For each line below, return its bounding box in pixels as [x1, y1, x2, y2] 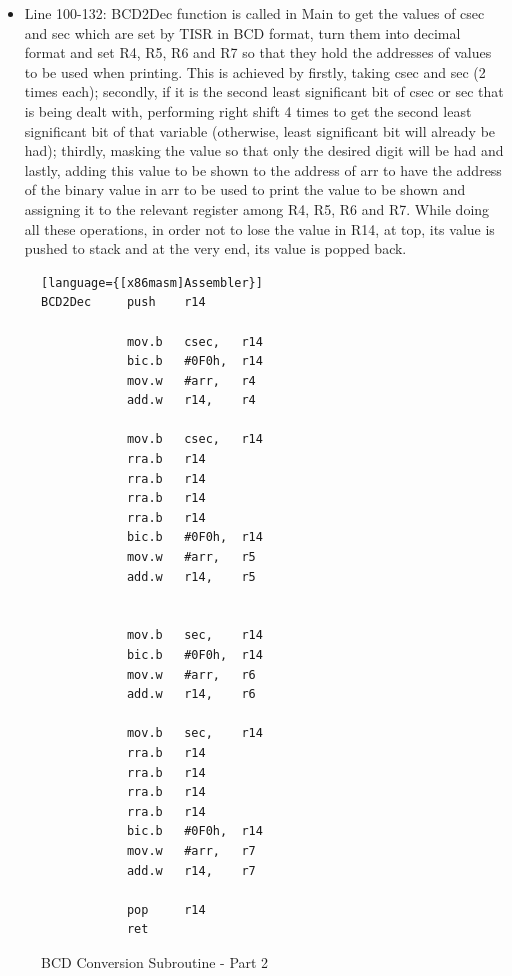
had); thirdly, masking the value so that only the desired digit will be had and [24, 140, 504, 161]
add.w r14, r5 [126, 569, 256, 584]
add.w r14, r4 [126, 393, 256, 408]
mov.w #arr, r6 [126, 667, 256, 682]
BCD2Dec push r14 [41, 295, 206, 310]
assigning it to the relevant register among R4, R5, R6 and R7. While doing [24, 198, 490, 219]
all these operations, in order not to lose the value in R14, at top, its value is [24, 218, 495, 239]
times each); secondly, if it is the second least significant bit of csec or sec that [24, 81, 504, 102]
